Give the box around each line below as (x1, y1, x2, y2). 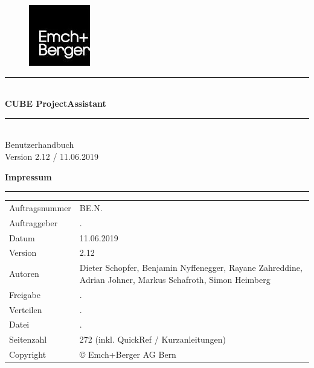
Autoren (9, 267, 39, 280)
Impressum (5, 170, 52, 183)
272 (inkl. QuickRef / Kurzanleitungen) (79, 333, 226, 346)
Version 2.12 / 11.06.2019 (5, 150, 98, 162)
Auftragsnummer (9, 201, 71, 214)
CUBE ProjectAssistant (5, 97, 106, 110)
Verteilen (9, 303, 42, 316)
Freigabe (9, 288, 40, 300)
